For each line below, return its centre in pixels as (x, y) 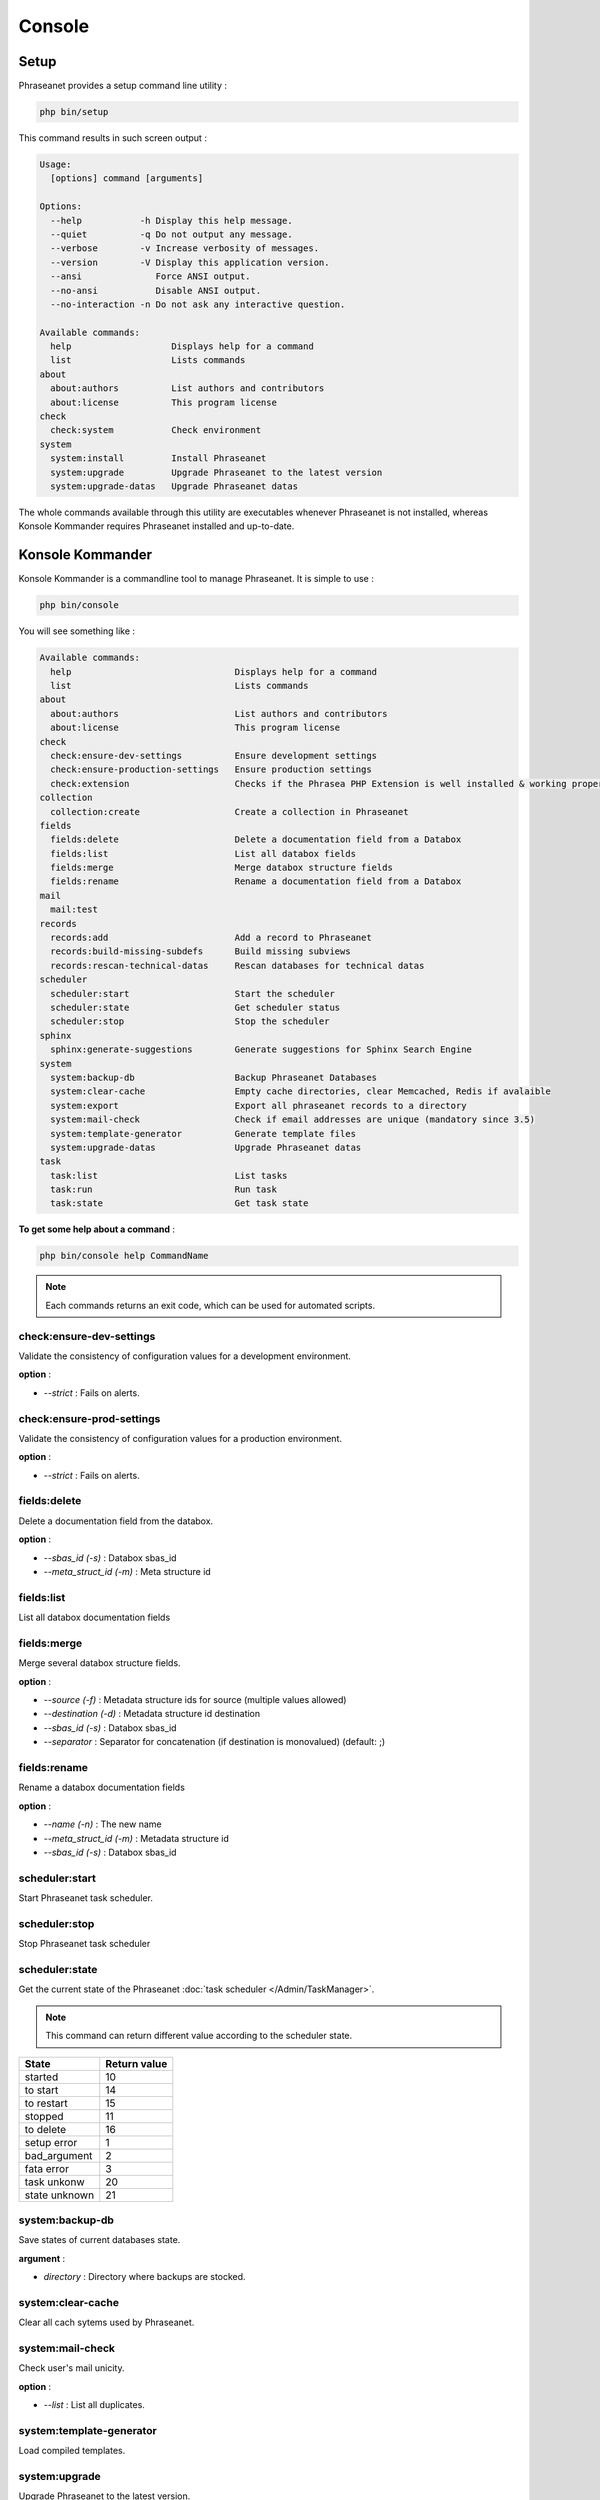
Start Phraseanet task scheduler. (86, 1898)
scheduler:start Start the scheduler (192, 993)
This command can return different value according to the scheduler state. (199, 2036)
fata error (47, 2168)
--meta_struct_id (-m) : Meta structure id (127, 1571)
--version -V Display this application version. (190, 262)
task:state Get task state (179, 1203)
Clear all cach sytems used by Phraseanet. (106, 2322)
